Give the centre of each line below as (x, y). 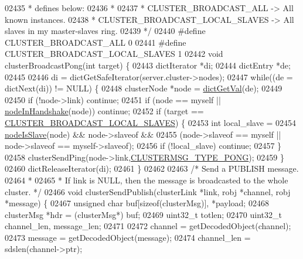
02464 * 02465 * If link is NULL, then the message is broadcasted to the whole (147, 180)
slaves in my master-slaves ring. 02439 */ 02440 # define (105, 31)
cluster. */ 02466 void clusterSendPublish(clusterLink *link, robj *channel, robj (148, 191)
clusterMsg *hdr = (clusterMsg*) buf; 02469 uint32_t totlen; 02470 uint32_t (143, 214)
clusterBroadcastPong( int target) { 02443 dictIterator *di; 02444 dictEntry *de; (148, 65)
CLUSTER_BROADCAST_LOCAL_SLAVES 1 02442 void (114, 54)
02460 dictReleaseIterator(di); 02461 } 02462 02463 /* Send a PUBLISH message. (152, 168)
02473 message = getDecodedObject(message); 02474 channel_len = (128, 237)
